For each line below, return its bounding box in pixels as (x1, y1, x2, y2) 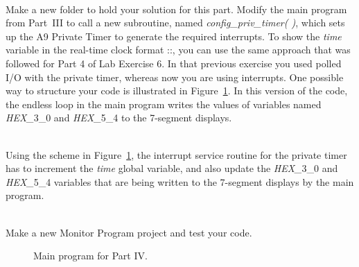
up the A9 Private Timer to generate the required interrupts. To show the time (6, 28, 342, 43)
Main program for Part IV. (33, 248, 148, 263)
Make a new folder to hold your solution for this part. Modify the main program (6, 1, 347, 16)
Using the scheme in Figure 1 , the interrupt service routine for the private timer (6, 147, 347, 162)
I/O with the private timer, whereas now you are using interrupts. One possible (6, 69, 344, 84)
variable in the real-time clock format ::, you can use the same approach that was (6, 42, 351, 57)
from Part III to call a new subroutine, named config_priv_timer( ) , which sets (6, 15, 345, 30)
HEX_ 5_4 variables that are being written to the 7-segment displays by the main (6, 174, 354, 189)
